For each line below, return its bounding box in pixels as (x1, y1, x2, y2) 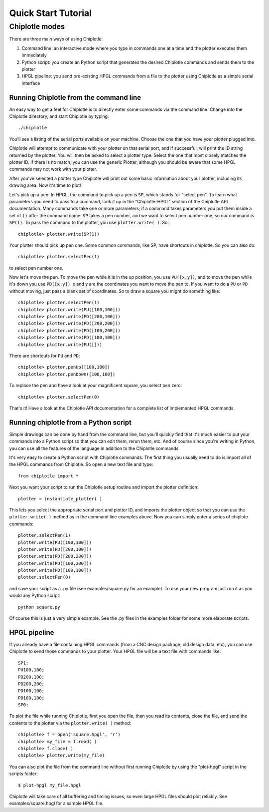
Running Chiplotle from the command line (9, 93, 141, 102)
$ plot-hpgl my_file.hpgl (18, 782, 82, 788)
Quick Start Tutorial (9, 7, 92, 18)
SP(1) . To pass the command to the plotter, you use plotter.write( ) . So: (9, 220, 169, 226)
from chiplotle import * (18, 473, 79, 479)
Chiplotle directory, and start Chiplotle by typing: (9, 113, 109, 119)
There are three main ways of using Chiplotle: (9, 36, 103, 42)
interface (21, 80, 40, 86)
